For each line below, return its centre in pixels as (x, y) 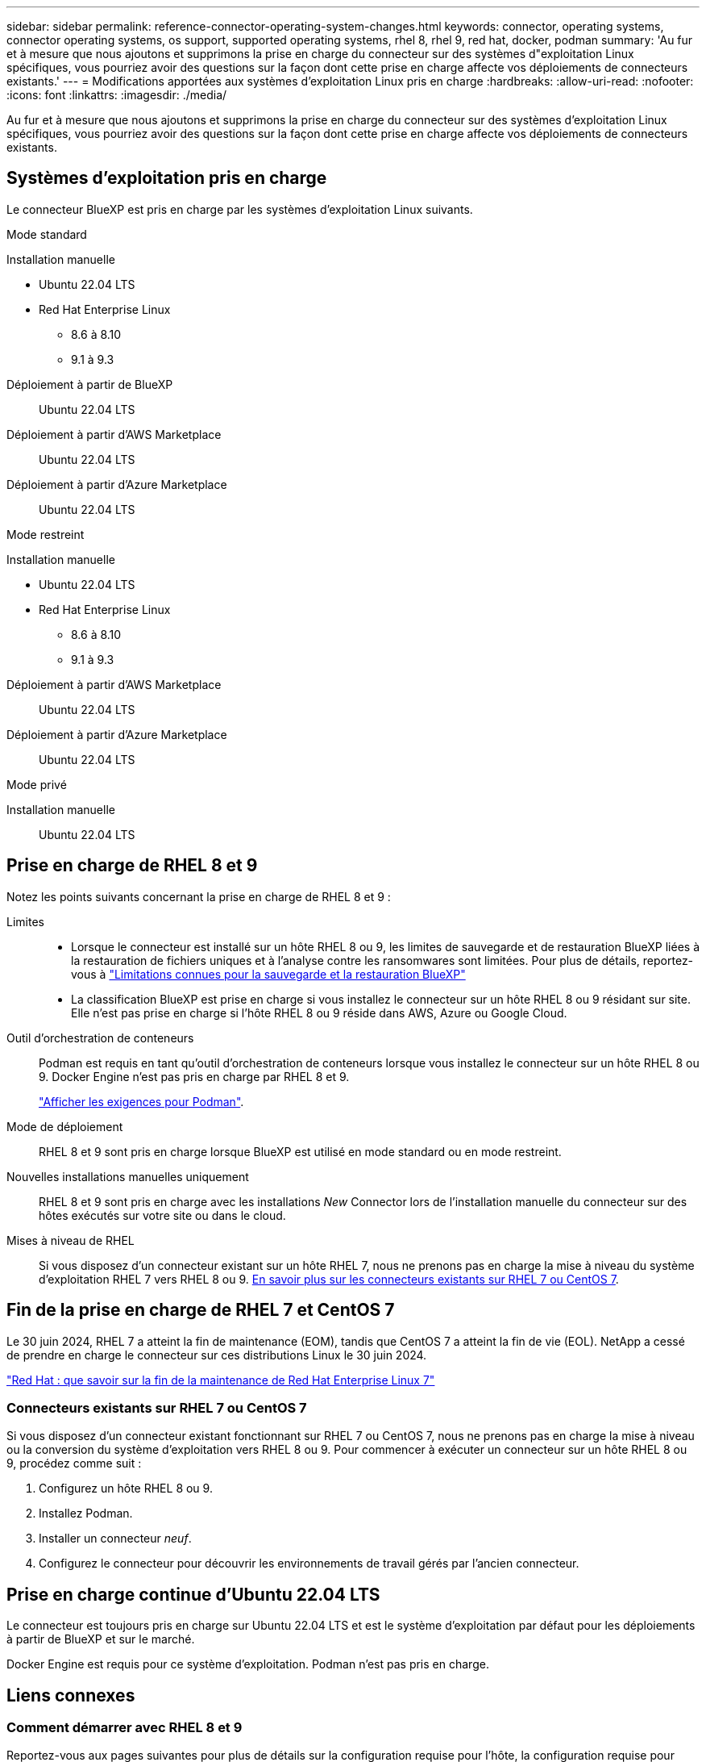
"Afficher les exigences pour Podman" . (141, 1101)
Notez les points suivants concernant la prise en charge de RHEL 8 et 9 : (199, 896)
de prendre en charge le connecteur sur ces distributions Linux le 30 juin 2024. (217, 1355)
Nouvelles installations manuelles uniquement (128, 1176)
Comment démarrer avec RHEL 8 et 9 (125, 1727)
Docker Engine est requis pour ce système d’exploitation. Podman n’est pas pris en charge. (248, 1664)
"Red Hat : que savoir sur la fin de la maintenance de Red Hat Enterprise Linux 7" (221, 1380)
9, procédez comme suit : (74, 1463)
